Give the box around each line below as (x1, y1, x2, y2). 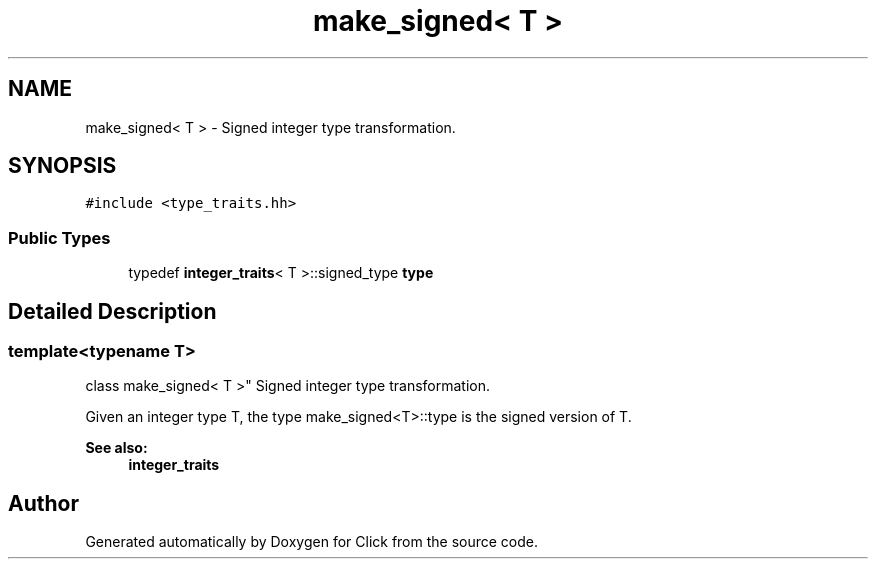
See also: (85, 439, 148, 457)
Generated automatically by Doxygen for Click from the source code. (85, 533, 539, 551)
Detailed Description (8, 298, 217, 324)
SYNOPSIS (8, 153, 117, 179)
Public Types (8, 227, 111, 248)
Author (8, 490, 79, 516)
